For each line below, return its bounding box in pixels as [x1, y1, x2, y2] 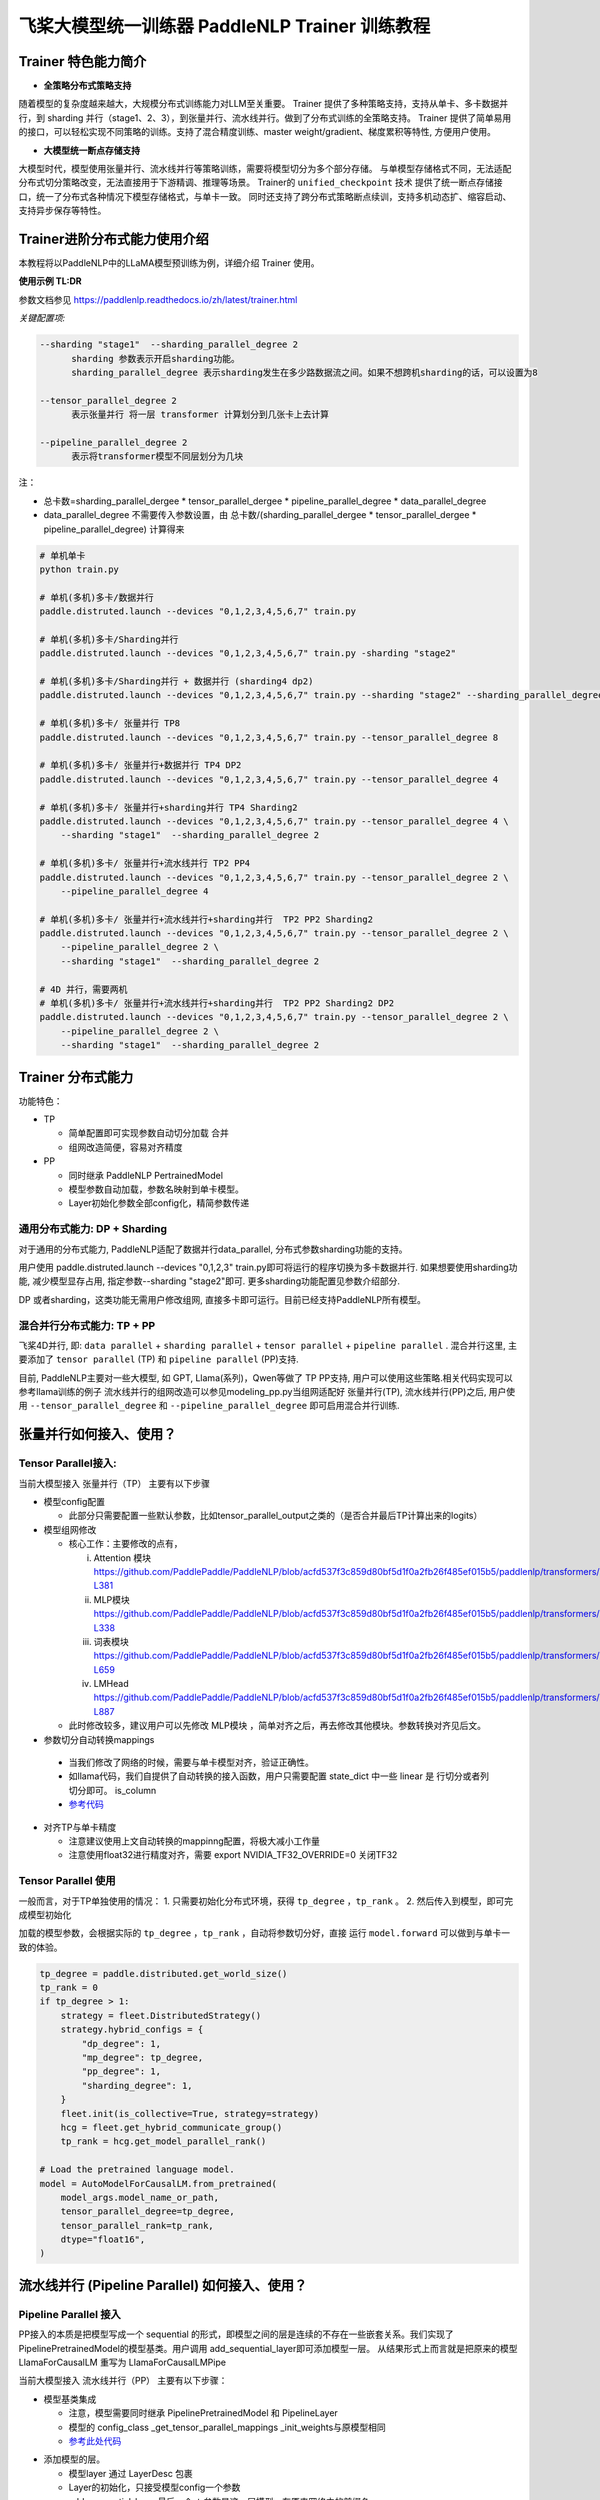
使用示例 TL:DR [18, 275, 82, 287]
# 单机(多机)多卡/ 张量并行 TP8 [39, 718, 180, 729]
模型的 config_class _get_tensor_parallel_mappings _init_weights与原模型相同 [68, 2421, 387, 2433]
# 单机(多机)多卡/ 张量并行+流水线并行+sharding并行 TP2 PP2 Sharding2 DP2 [39, 998, 395, 1009]
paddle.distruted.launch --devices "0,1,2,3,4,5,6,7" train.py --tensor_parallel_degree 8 [39, 731, 499, 743]
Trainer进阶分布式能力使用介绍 [18, 231, 210, 247]
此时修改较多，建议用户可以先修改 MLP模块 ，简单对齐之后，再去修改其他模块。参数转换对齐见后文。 [68, 1720, 487, 1732]
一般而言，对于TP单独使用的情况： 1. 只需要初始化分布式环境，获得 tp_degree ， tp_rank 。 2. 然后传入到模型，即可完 [18, 1895, 514, 1907]
